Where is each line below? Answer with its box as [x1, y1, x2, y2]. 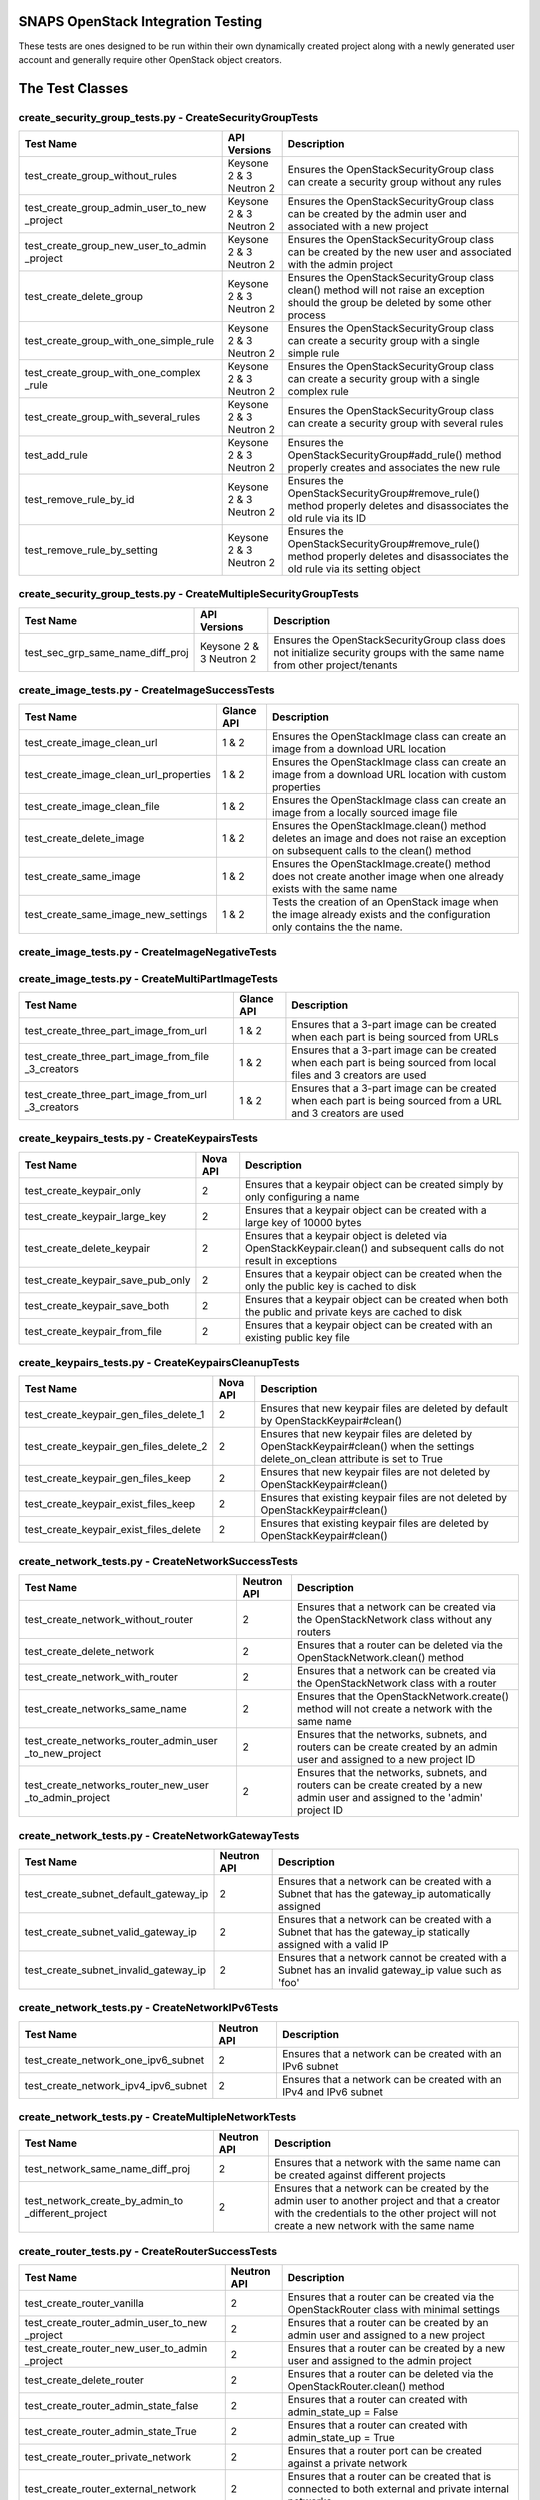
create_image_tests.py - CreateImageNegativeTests [18, 945, 277, 959]
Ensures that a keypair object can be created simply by [245, 1177, 504, 1191]
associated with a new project [287, 220, 429, 234]
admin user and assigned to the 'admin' [296, 1791, 484, 1805]
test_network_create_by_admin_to [24, 2194, 184, 2208]
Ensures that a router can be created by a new [287, 2341, 506, 2355]
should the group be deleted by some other [287, 296, 492, 310]
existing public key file [245, 1330, 350, 1344]
